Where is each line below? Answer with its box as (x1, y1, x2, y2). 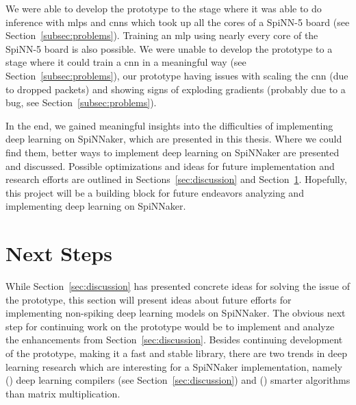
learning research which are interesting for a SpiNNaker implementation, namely (5, 359, 342, 373)
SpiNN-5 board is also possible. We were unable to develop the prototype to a (5, 41, 333, 56)
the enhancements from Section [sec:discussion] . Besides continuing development (5, 332, 343, 347)
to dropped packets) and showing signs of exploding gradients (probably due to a (5, 82, 346, 96)
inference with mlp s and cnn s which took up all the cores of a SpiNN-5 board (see (5, 14, 350, 29)
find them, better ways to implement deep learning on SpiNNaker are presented (5, 145, 340, 159)
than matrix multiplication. (5, 386, 120, 400)
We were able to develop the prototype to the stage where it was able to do (5, 1, 322, 15)
